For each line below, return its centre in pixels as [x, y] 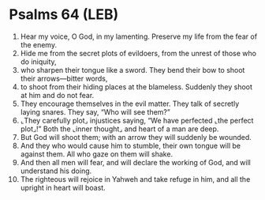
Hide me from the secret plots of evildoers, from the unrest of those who [138, 53]
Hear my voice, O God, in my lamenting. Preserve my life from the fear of [139, 36]
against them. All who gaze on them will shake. [96, 154]
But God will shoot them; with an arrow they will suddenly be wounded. [136, 137]
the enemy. [39, 44]
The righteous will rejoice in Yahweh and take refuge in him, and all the [135, 179]
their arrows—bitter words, [64, 78]
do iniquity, [39, 62]
